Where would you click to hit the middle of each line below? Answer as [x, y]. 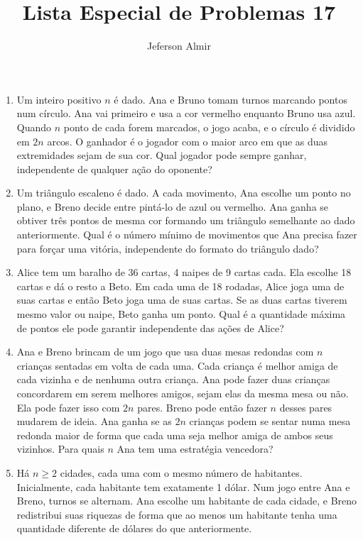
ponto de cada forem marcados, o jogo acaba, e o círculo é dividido [209, 127]
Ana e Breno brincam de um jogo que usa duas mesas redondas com [165, 352]
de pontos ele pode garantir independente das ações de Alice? [150, 327]
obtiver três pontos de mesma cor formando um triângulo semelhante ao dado [186, 220]
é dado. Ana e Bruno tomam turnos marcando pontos [231, 99]
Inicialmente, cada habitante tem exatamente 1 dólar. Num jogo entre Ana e [183, 486]
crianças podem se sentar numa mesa [270, 421]
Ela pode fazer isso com [68, 407]
